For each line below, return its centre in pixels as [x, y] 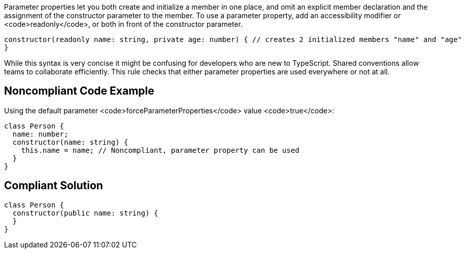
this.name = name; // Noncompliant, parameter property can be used [160, 150]
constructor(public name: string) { [85, 213]
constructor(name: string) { [70, 142]
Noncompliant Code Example [79, 91]
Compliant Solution [54, 186]
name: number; [40, 134]
